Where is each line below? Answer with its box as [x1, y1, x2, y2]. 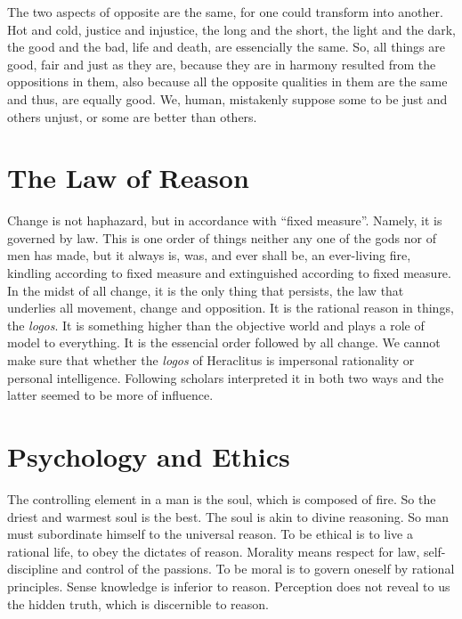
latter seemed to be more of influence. [7, 386, 214, 404]
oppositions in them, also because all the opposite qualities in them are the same [7, 72, 448, 91]
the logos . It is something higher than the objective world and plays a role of [7, 315, 425, 334]
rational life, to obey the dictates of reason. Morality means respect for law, [7, 542, 420, 560]
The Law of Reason [7, 159, 249, 196]
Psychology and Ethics [7, 438, 290, 474]
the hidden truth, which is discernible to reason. [7, 594, 269, 613]
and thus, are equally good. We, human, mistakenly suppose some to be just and [7, 89, 448, 108]
